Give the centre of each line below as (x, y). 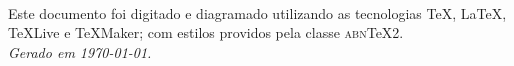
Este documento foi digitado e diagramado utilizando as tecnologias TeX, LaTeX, (257, 12)
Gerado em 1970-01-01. (80, 51)
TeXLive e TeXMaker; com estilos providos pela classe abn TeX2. (206, 32)
